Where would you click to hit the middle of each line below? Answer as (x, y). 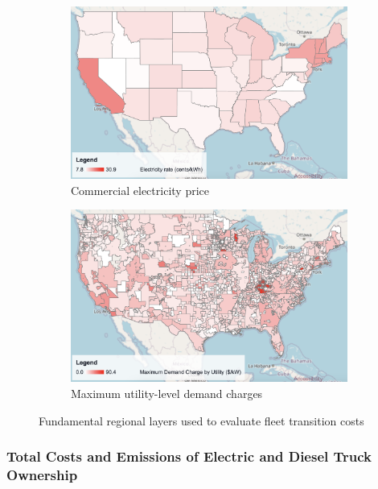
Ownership (42, 474)
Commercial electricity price (140, 190)
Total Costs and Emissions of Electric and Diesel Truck (189, 456)
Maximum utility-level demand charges (167, 393)
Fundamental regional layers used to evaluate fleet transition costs (201, 420)
